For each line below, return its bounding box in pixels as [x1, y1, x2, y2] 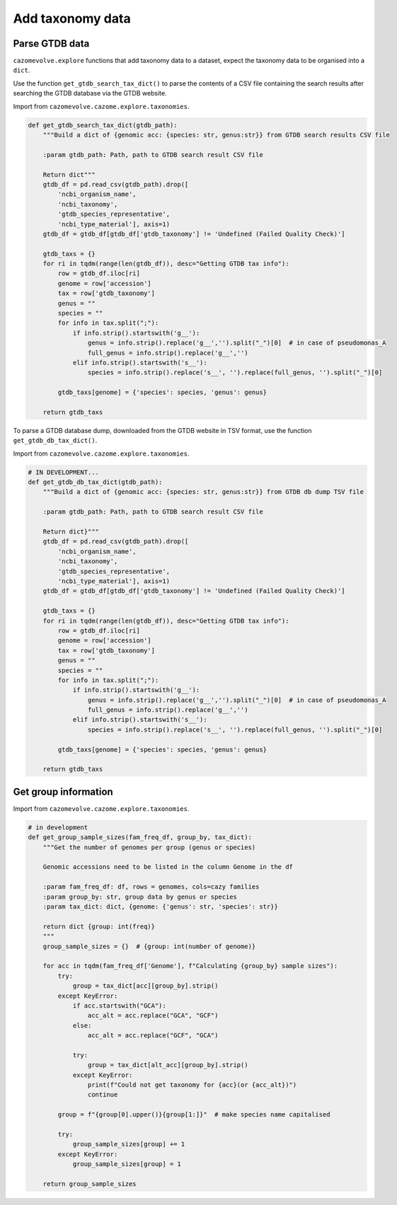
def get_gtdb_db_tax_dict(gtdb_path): [28, 478, 163, 486]
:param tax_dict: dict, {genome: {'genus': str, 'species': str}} [42, 903, 279, 911]
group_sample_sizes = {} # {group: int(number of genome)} [42, 942, 256, 950]
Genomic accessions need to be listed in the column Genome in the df [42, 863, 294, 871]
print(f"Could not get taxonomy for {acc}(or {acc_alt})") [87, 1081, 297, 1089]
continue [87, 1090, 118, 1099]
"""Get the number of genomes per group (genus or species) [42, 843, 256, 851]
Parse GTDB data [13, 38, 90, 50]
